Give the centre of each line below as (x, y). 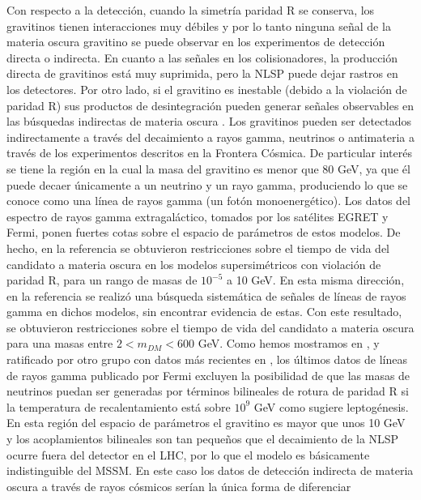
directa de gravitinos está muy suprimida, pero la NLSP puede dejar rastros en (202, 73)
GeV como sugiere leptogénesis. (331, 406)
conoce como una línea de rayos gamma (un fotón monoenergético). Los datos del (209, 201)
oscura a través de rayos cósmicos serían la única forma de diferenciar (179, 486)
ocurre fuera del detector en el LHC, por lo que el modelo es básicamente (188, 454)
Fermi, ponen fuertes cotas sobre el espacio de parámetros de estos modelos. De (204, 232)
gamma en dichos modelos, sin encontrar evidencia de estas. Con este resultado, (204, 312)
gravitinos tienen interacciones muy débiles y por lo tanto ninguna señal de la (199, 26)
